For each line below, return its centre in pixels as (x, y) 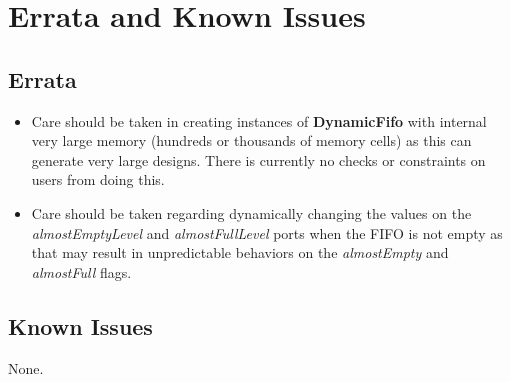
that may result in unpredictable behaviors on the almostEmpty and (240, 252)
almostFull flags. (81, 271)
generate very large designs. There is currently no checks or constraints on (258, 159)
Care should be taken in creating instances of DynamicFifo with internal (259, 120)
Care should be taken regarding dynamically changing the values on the (251, 212)
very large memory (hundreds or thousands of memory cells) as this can (251, 140)
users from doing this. (98, 179)
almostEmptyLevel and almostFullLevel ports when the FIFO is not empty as (267, 232)
